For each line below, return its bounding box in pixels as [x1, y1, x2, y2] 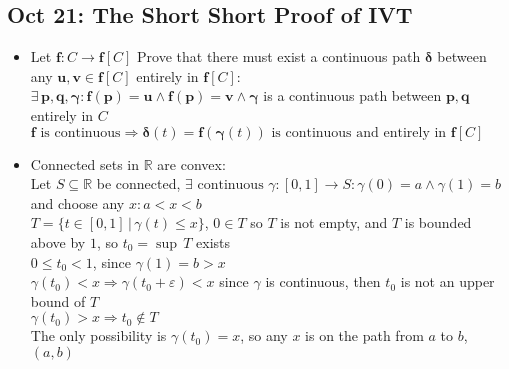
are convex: [157, 153, 226, 174]
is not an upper [400, 271, 495, 292]
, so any [240, 325, 288, 346]
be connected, [96, 173, 181, 194]
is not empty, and [280, 212, 388, 233]
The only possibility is [30, 325, 167, 346]
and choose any [30, 192, 125, 213]
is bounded [404, 212, 472, 233]
